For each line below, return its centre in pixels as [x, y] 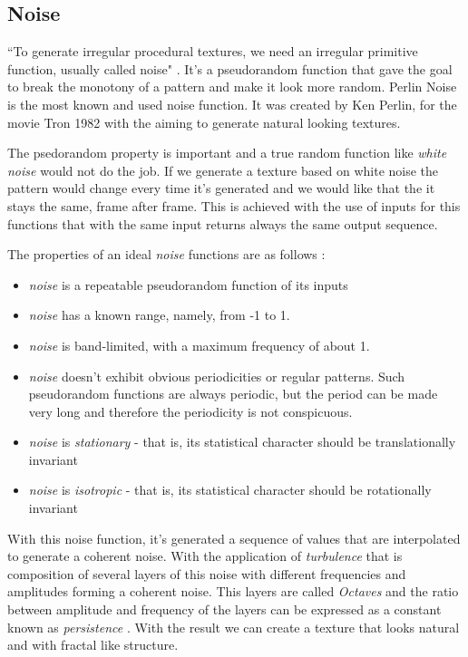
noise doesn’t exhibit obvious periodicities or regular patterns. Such [217, 376]
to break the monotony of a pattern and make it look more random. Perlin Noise [232, 87]
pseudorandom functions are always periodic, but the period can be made [233, 394]
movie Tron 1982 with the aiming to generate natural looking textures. [204, 122]
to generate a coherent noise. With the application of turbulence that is [205, 556]
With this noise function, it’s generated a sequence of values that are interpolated [234, 538]
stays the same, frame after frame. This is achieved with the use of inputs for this [234, 205]
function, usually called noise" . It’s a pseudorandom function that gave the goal [230, 68]
